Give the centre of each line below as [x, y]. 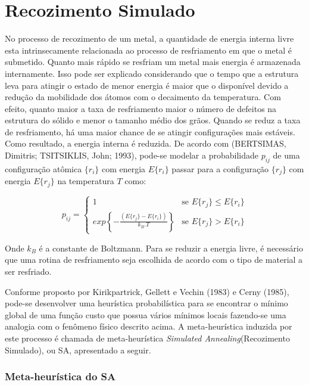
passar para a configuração [220, 168]
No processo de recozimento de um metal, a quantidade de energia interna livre [149, 38]
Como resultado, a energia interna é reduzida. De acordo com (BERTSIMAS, [146, 143]
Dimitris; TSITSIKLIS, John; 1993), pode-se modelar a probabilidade [132, 155]
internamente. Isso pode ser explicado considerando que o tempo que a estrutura [152, 73]
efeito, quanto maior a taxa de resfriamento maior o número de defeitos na [141, 108]
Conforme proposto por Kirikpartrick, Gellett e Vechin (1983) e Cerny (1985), [147, 291]
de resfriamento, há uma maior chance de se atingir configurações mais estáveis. [150, 131]
